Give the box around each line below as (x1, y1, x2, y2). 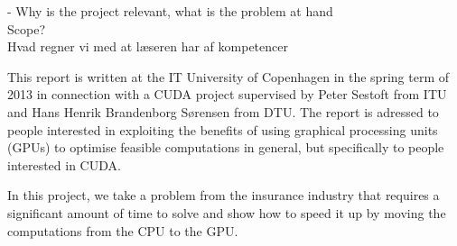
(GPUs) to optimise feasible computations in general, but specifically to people (7, 138, 444, 157)
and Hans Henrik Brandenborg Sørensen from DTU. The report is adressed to (7, 102, 439, 121)
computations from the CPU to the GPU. (7, 221, 238, 240)
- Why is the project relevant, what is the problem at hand (7, 2, 333, 20)
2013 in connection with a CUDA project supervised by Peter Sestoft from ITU (7, 85, 447, 104)
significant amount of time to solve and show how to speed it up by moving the (7, 203, 446, 222)
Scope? (7, 19, 45, 38)
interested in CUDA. (7, 155, 121, 174)
